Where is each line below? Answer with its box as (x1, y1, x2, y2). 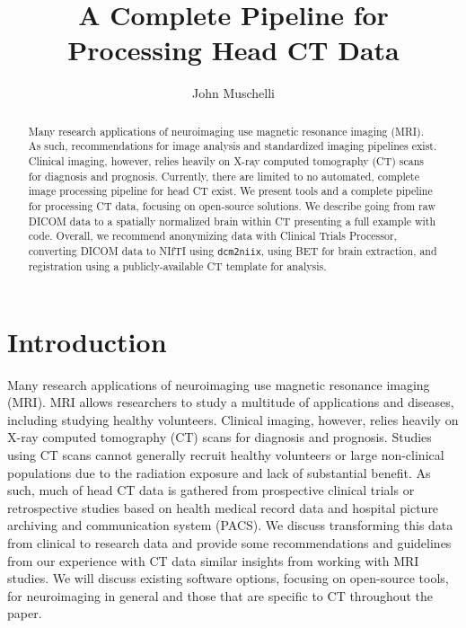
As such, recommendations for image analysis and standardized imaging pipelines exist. (28, 138, 437, 154)
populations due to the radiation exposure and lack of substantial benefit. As (7, 463, 431, 482)
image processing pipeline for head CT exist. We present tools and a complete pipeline (28, 183, 433, 199)
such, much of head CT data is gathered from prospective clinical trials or (7, 481, 415, 500)
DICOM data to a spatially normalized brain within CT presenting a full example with (28, 213, 436, 228)
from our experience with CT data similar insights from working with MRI (7, 551, 419, 570)
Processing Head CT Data (67, 31, 400, 68)
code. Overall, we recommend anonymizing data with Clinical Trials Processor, (28, 228, 397, 243)
